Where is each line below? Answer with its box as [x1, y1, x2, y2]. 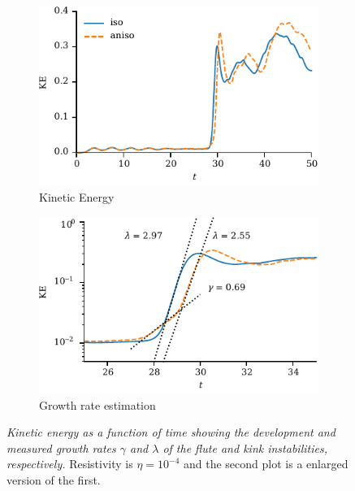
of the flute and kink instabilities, [162, 439, 327, 456]
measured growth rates [6, 439, 116, 456]
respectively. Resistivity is [6, 455, 133, 472]
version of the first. [6, 471, 101, 488]
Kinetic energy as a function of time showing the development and [6, 424, 336, 441]
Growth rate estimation [39, 396, 156, 413]
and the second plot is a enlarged [184, 455, 349, 472]
